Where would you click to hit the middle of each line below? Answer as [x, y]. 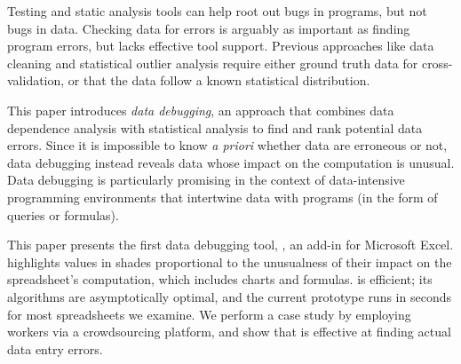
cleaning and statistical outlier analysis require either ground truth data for [213, 63]
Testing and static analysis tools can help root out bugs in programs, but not [217, 11]
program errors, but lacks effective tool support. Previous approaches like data [221, 46]
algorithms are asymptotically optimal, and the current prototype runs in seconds [229, 296]
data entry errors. [55, 348]
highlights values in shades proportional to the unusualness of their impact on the [230, 261]
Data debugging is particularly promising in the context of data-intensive [206, 180]
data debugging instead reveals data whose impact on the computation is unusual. [231, 162]
